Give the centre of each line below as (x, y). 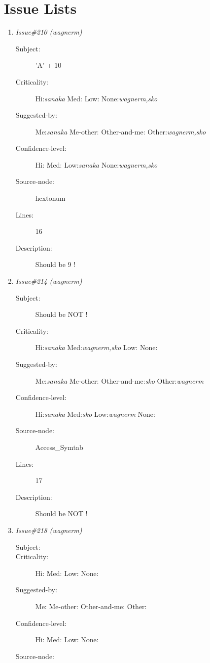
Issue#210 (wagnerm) (49, 32)
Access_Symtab (59, 447)
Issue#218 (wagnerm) (49, 530)
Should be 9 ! (55, 264)
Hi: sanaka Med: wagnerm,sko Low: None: (96, 347)
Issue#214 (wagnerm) (49, 281)
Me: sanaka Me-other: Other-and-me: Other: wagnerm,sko (121, 131)
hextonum (50, 198)
